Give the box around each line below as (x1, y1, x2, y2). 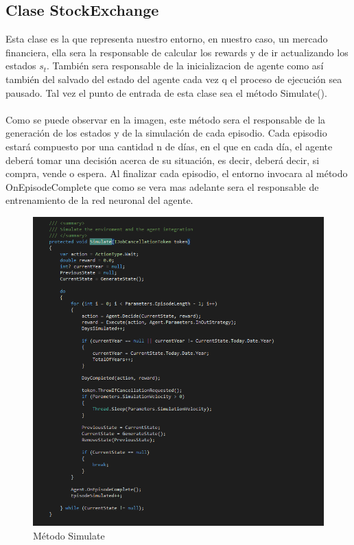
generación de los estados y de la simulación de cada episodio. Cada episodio (5, 126, 327, 140)
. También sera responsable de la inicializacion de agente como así (47, 58, 324, 73)
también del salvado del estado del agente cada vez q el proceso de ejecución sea (5, 71, 342, 86)
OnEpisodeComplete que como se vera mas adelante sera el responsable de (5, 179, 319, 194)
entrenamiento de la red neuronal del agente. (5, 193, 193, 207)
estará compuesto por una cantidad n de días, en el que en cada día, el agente (5, 139, 333, 153)
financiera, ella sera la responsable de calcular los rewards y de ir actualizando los (5, 45, 349, 59)
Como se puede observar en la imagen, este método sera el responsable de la (5, 112, 326, 126)
